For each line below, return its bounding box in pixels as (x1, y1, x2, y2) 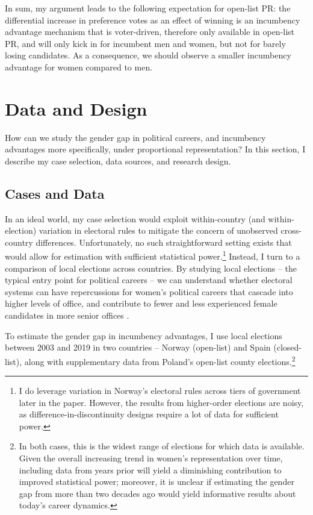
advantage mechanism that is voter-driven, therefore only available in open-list (5, 25, 295, 38)
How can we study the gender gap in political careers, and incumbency (5, 131, 266, 143)
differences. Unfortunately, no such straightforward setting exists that (36, 236, 292, 248)
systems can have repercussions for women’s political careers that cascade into (5, 285, 293, 298)
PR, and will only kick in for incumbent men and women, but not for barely (5, 37, 286, 49)
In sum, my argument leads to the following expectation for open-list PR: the (5, 2, 291, 14)
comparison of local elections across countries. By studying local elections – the (5, 261, 297, 274)
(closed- (273, 341, 302, 354)
